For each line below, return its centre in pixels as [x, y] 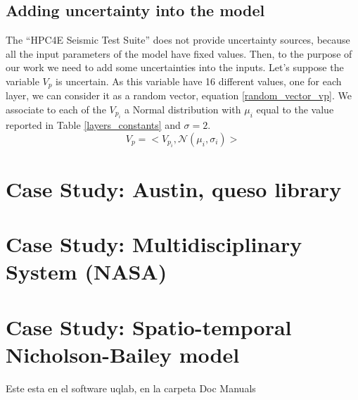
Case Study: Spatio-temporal [149, 326]
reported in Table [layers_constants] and [93, 125]
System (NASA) [87, 271]
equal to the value [295, 110]
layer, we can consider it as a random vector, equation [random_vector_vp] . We [179, 95]
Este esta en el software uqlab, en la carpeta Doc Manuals [131, 388]
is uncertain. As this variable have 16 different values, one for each [199, 81]
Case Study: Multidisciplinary [154, 244]
